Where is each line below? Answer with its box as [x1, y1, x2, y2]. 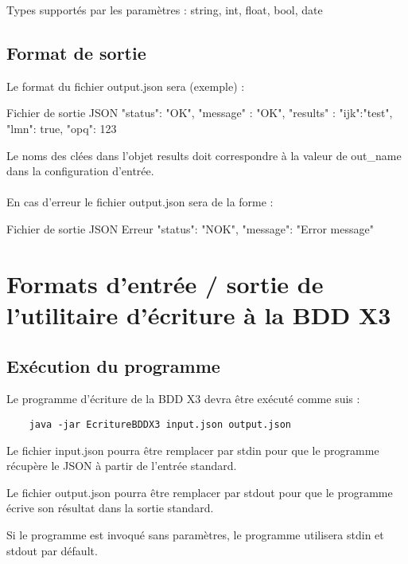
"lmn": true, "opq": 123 [6, 119, 117, 136]
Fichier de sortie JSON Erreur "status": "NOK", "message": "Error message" [6, 220, 374, 237]
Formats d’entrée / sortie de [6, 267, 324, 300]
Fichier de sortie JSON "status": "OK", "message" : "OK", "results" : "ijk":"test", [6, 104, 393, 121]
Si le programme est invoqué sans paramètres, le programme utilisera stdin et [6, 526, 384, 542]
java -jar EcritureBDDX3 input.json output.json [29, 418, 291, 430]
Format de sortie [6, 40, 146, 65]
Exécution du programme [6, 353, 220, 378]
